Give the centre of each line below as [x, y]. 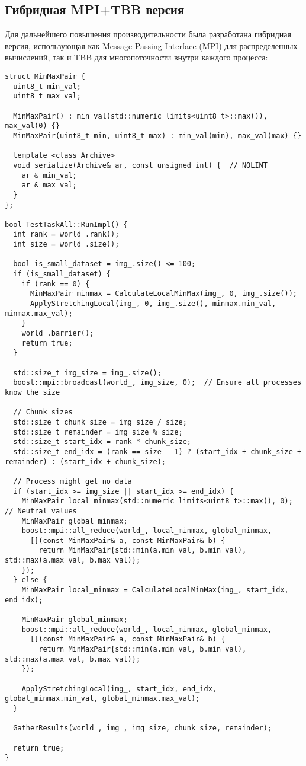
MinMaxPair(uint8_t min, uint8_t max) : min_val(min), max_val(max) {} [157, 135]
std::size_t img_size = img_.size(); [87, 373]
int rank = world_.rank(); [66, 234]
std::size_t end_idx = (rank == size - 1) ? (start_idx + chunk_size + [157, 451]
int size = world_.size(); [66, 245]
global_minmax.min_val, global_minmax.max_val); [102, 699]
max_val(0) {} [33, 126]
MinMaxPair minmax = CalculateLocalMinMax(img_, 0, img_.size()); [163, 294]
